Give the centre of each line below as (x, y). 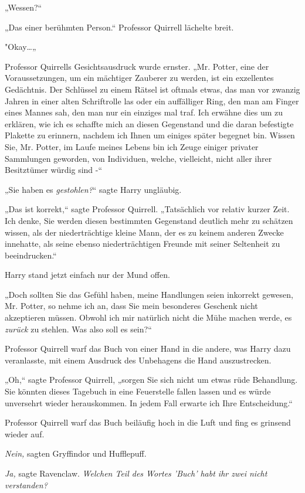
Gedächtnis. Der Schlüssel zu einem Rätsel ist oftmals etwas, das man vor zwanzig (152, 89)
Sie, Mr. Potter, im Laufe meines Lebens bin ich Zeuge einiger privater (132, 146)
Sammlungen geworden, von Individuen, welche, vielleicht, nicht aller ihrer (138, 158)
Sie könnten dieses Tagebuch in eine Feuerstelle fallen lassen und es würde (138, 391)
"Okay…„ (21, 47)
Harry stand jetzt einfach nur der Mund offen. (87, 275)
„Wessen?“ (23, 7)
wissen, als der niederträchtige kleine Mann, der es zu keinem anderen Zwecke (144, 232)
